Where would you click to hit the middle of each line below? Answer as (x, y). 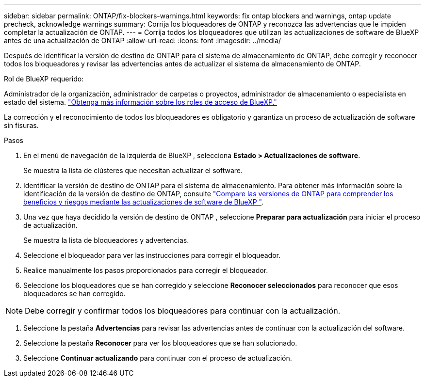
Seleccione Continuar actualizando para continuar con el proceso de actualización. (158, 358)
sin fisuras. (21, 125)
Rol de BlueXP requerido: (44, 79)
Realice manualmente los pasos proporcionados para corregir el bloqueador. (146, 270)
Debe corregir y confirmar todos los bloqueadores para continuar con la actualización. (183, 311)
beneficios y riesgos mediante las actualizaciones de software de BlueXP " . (143, 202)
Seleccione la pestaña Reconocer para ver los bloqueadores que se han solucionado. (160, 343)
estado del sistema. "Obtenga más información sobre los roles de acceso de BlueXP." (140, 102)
